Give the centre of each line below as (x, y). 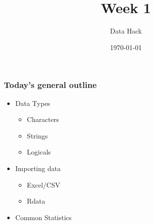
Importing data (38, 168)
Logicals (39, 152)
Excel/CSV (44, 184)
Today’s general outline (50, 85)
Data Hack (126, 31)
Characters (43, 119)
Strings (37, 135)
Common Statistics (43, 217)
